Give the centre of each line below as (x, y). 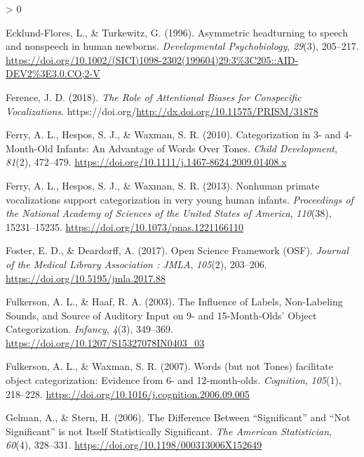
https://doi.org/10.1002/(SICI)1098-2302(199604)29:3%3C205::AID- (152, 59)
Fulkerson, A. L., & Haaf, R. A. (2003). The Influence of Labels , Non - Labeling (174, 302)
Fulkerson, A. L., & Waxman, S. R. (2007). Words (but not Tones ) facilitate (169, 366)
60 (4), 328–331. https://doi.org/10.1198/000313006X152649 (134, 445)
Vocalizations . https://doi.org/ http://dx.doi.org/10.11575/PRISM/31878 (162, 111)
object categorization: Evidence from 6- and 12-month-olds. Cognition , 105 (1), (174, 380)
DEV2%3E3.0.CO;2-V (53, 73)
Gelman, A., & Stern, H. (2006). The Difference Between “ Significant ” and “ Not (178, 417)
